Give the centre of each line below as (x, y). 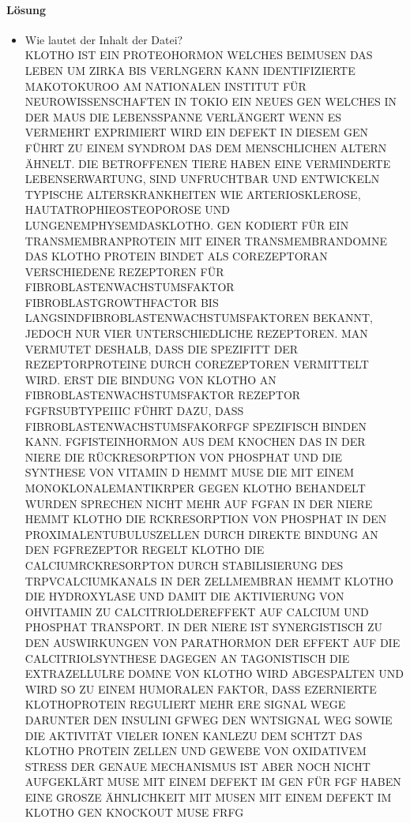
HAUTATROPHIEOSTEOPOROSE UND (127, 209)
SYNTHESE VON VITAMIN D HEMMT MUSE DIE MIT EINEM (190, 472)
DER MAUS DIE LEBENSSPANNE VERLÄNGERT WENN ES (183, 116)
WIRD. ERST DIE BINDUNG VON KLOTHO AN (150, 379)
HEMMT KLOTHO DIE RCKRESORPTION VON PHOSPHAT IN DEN (206, 519)
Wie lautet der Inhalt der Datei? (104, 39)
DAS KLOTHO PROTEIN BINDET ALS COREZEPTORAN (176, 256)
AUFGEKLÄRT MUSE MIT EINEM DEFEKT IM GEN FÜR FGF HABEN (213, 782)
